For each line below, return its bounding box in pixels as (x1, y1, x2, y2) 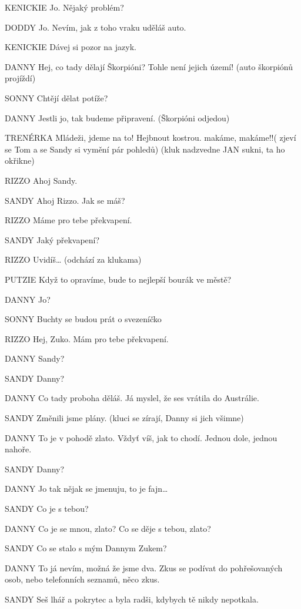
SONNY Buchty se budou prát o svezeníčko (5, 313, 162, 325)
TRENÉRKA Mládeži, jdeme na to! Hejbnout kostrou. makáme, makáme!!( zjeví (5, 131, 296, 144)
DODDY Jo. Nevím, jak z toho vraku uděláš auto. (5, 21, 186, 33)
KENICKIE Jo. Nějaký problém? (5, 1, 124, 13)
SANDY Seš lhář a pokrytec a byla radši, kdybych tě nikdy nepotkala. (5, 593, 259, 605)
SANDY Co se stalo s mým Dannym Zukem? (5, 542, 167, 554)
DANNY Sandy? (5, 352, 65, 365)
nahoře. (5, 443, 32, 455)
